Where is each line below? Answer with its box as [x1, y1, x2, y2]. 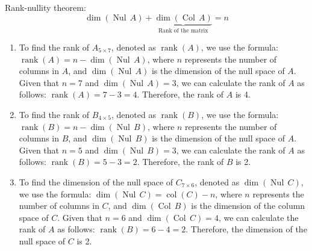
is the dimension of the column [191, 199, 305, 212]
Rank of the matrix [158, 28, 208, 34]
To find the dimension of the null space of [19, 175, 173, 188]
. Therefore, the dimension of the [186, 223, 307, 235]
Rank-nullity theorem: [5, 1, 86, 13]
